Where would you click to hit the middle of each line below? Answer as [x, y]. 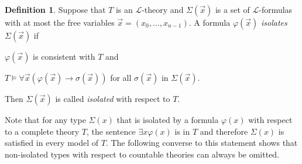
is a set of [232, 9]
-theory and [163, 9]
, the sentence [111, 131]
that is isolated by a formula [168, 119]
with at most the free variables [60, 22]
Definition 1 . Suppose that [55, 9]
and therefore [224, 131]
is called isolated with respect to [113, 98]
